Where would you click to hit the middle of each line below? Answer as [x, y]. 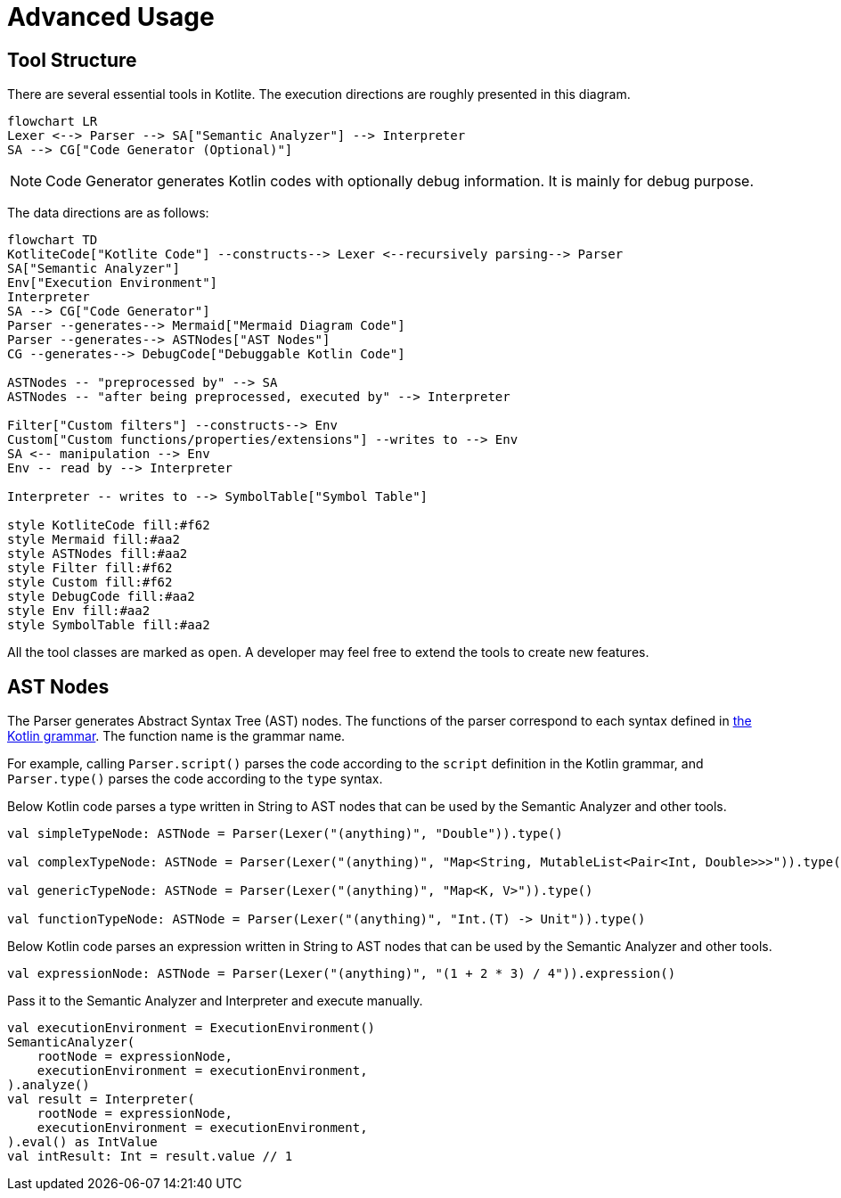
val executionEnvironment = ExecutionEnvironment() [192, 1028]
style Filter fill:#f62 [90, 568]
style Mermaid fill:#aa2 [94, 540]
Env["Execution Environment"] [113, 283]
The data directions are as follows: [108, 213]
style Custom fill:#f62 [90, 583]
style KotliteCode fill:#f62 [109, 525]
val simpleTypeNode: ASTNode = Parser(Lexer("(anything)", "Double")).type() [285, 834]
